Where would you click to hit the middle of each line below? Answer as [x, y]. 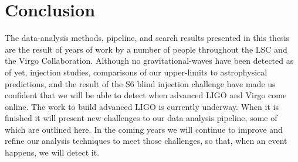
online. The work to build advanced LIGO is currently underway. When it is [142, 106]
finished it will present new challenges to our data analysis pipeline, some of [141, 118]
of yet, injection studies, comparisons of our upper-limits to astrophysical [136, 72]
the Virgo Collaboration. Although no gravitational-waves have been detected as [149, 61]
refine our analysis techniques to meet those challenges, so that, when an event [146, 141]
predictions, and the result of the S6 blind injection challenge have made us [140, 83]
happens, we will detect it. [52, 152]
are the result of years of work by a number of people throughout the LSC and [146, 49]
